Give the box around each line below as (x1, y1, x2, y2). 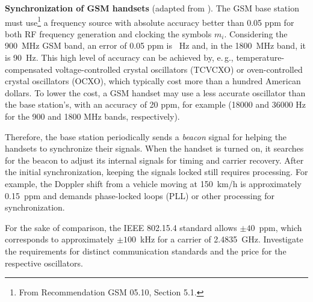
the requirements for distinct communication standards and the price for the (5, 244, 287, 257)
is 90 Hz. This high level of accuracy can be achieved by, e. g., (5, 51, 234, 64)
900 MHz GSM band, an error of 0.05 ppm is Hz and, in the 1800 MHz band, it (5, 39, 306, 52)
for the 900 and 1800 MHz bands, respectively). (5, 110, 180, 122)
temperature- (236, 51, 285, 64)
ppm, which (259, 221, 302, 233)
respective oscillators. (5, 256, 83, 269)
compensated (5, 63, 53, 75)
